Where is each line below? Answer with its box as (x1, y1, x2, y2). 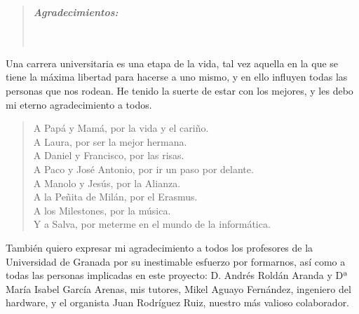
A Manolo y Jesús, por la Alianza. (33, 175, 181, 190)
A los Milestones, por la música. (33, 203, 171, 217)
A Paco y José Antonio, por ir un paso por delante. (33, 161, 254, 176)
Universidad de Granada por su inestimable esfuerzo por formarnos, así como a (6, 254, 346, 268)
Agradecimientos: (33, 5, 118, 19)
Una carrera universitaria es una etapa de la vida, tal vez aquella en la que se (6, 55, 339, 70)
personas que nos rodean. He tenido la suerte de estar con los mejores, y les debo (6, 83, 353, 97)
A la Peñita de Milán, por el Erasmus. (33, 189, 198, 204)
